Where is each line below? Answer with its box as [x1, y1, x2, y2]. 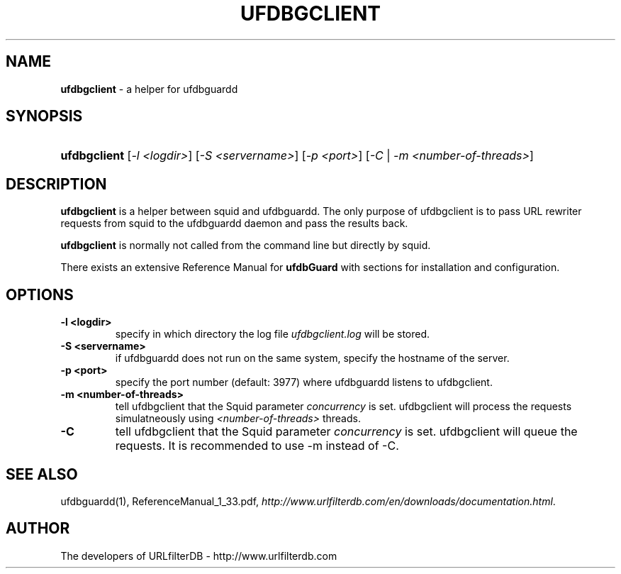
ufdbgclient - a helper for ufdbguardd [60, 82, 238, 95]
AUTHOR [6, 519, 70, 538]
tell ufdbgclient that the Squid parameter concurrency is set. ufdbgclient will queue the [115, 424, 578, 439]
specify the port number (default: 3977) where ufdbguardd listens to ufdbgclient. [115, 376, 493, 389]
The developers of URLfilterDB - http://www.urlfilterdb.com [60, 549, 337, 562]
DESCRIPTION [6, 175, 107, 193]
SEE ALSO [6, 465, 78, 483]
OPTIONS [6, 285, 74, 304]
